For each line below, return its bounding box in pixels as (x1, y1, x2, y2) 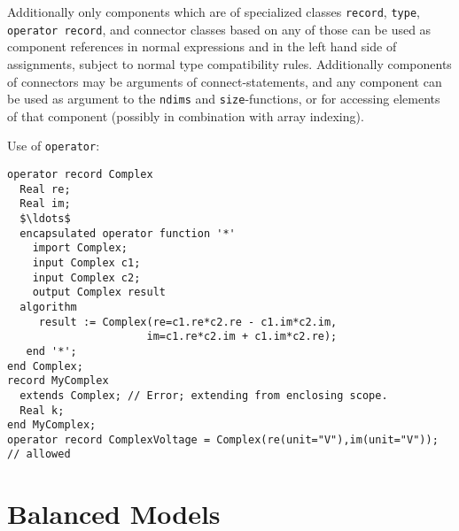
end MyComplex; (7, 419, 97, 432)
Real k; (19, 404, 65, 417)
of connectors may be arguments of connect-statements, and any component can (7, 72, 442, 90)
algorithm (19, 300, 77, 313)
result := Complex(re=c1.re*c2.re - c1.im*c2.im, (38, 315, 338, 328)
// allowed (7, 448, 71, 461)
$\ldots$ (19, 212, 71, 225)
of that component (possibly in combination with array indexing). (7, 106, 364, 125)
